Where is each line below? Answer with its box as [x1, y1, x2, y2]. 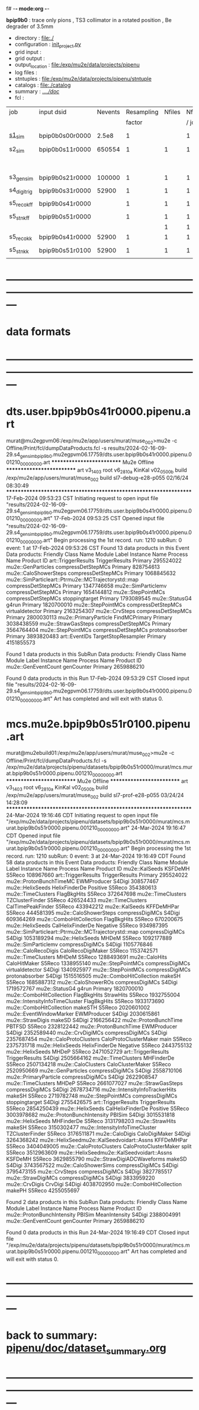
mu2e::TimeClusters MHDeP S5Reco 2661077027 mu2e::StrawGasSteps [6, 1080, 183, 1087]
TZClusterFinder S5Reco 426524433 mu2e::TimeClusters [6, 897, 147, 904]
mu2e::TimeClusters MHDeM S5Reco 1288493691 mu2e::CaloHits [6, 953, 168, 961]
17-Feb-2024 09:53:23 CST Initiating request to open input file [6, 494, 159, 501]
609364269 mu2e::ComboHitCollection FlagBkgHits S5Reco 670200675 [6, 916, 184, 923]
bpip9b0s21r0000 [38, 173, 92, 182]
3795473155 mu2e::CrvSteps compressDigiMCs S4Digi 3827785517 [6, 1168, 173, 1175]
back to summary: [6, 1329, 98, 1342]
